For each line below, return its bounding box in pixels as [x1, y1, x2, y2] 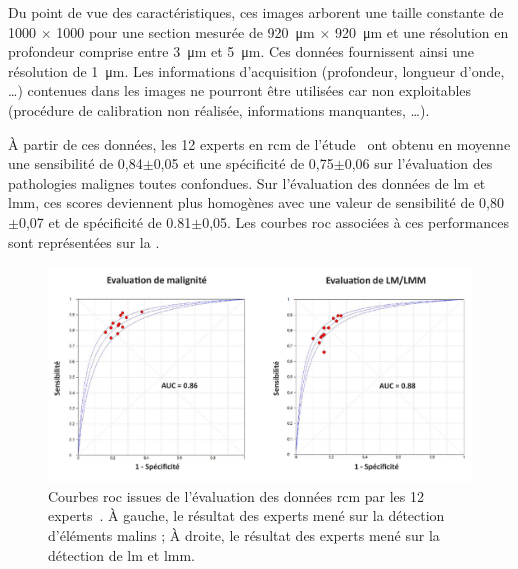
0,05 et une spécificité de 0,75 [153, 153, 334, 174]
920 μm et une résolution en [335, 21, 509, 42]
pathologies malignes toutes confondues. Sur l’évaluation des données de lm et [8, 172, 486, 193]
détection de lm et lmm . [48, 544, 196, 565]
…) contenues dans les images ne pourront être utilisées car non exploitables [8, 80, 472, 101]
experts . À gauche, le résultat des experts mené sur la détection [48, 505, 445, 526]
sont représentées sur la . [8, 231, 160, 252]
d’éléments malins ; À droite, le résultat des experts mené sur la [48, 525, 440, 546]
